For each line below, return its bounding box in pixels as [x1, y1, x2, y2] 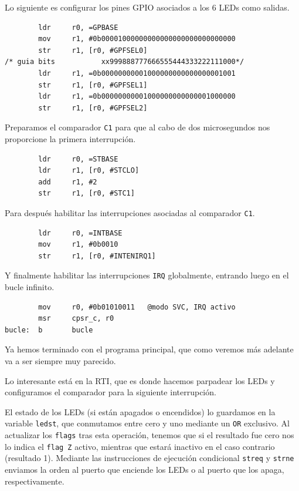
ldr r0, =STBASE [38, 154, 118, 163]
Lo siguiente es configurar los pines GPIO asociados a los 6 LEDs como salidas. [5, 1, 290, 13]
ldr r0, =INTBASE [38, 228, 123, 237]
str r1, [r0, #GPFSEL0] [38, 46, 148, 55]
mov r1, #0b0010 [38, 240, 118, 249]
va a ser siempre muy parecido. [5, 355, 116, 367]
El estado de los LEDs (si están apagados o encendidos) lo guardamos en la [5, 405, 276, 418]
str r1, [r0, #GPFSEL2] [38, 103, 148, 112]
